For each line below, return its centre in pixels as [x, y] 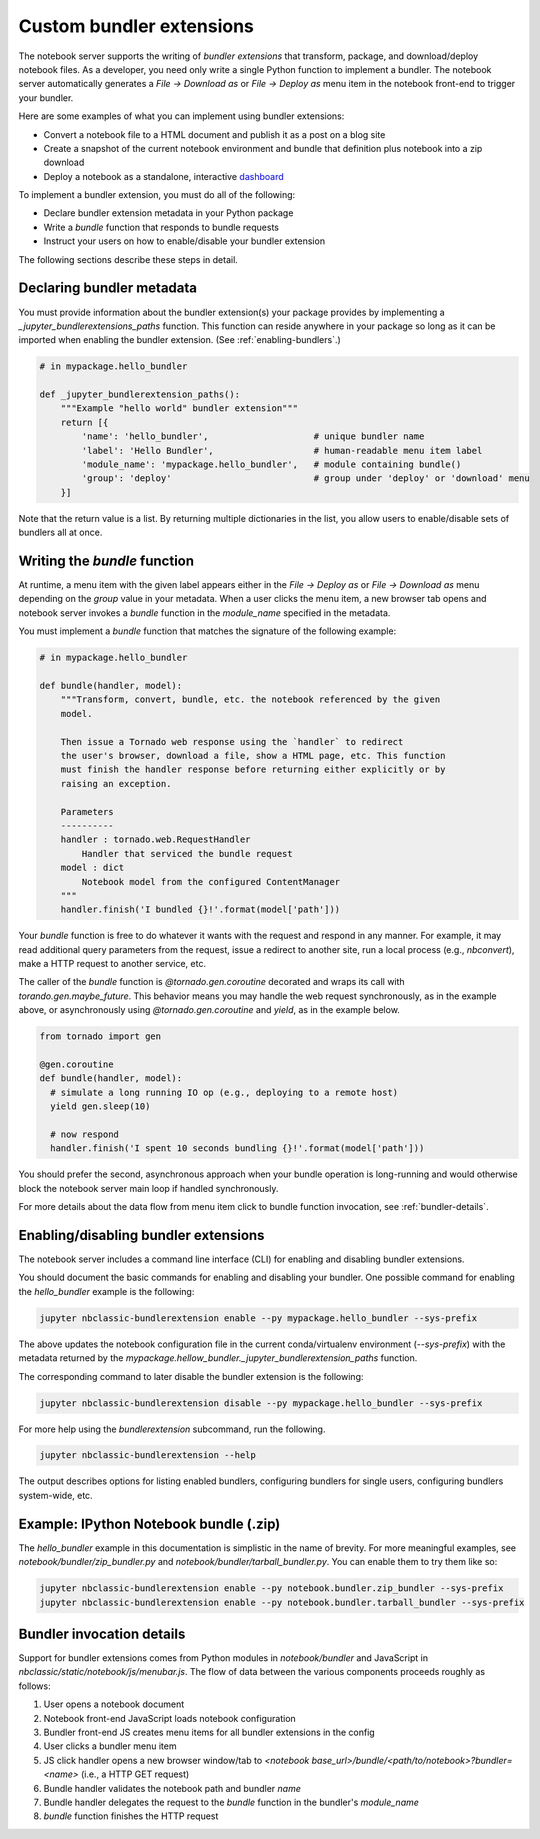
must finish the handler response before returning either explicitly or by [253, 769]
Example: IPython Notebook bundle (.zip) [149, 1523]
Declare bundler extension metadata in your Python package [168, 213]
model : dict [92, 868]
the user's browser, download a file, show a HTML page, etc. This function [253, 755]
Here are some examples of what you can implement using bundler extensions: [181, 116]
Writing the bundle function [106, 561]
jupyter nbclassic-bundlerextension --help [148, 1455]
